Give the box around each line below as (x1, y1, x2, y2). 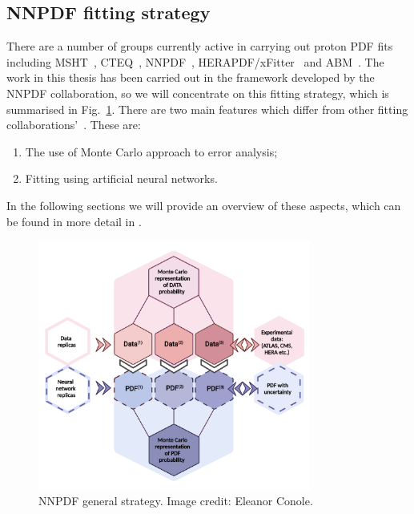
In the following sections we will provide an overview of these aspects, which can (6, 196, 401, 213)
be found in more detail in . (6, 212, 142, 229)
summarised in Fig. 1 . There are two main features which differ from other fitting (6, 100, 408, 117)
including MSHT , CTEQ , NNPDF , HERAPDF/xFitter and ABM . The (6, 53, 384, 70)
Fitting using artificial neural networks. (25, 170, 218, 187)
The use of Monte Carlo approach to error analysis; (25, 143, 278, 160)
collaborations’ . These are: (6, 116, 141, 133)
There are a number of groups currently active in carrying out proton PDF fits (6, 38, 393, 55)
